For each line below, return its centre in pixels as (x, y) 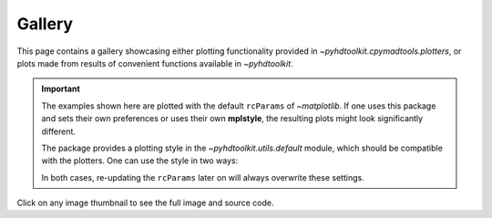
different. (59, 131)
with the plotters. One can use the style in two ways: (140, 161)
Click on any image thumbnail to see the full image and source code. (145, 203)
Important (61, 89)
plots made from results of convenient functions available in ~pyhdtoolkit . (155, 63)
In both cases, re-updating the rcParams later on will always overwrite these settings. (203, 177)
